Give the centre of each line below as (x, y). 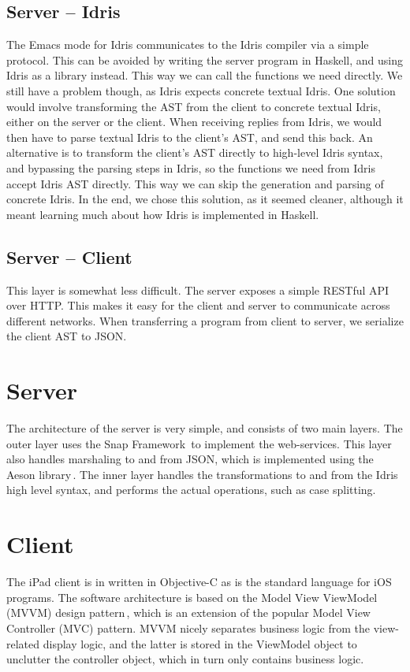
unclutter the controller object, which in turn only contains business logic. (185, 659)
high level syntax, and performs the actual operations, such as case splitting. (191, 490)
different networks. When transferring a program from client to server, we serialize (205, 320)
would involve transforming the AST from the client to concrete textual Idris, (194, 106)
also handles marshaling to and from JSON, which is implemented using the (190, 459)
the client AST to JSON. (67, 336)
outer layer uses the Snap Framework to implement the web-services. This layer (199, 443)
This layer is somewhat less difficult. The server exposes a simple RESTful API (198, 290)
